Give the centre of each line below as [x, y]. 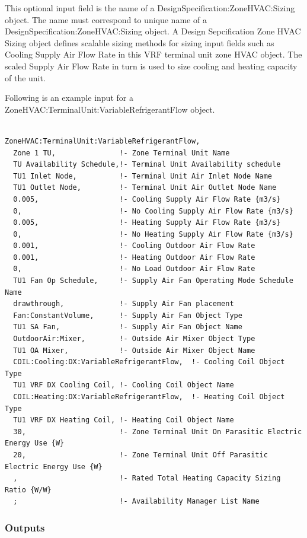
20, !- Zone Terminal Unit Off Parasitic [140, 455]
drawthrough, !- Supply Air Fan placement [124, 304]
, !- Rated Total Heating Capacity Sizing [147, 478]
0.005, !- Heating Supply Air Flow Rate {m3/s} [147, 223]
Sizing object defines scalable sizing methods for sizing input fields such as [140, 42]
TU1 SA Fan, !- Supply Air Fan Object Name [128, 327]
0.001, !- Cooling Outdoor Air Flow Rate [134, 246]
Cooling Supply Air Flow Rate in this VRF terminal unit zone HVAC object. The [153, 54]
